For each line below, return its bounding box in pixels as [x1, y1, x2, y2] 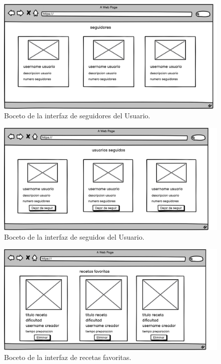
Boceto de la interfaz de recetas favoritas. [4, 352, 132, 362]
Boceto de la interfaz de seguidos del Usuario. [4, 232, 145, 242]
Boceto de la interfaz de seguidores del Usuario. [4, 110, 151, 121]
